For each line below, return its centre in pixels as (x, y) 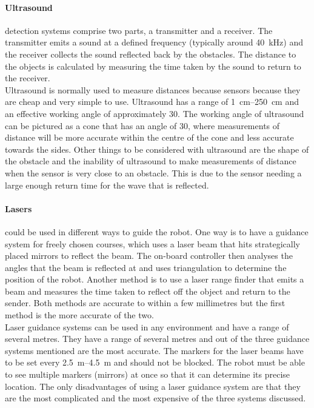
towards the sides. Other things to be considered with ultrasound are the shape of (157, 149)
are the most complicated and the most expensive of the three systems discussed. (155, 398)
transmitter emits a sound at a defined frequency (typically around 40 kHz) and (154, 42)
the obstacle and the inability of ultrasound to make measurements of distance (151, 161)
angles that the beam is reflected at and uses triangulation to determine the (146, 267)
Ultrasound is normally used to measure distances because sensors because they (153, 89)
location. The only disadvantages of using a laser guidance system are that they (153, 386)
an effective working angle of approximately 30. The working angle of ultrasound (155, 113)
